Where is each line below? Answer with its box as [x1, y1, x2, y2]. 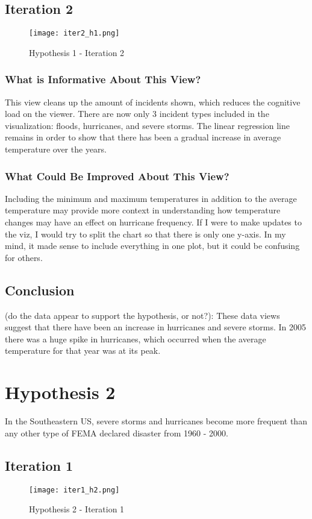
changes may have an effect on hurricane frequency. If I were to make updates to [5, 216, 302, 228]
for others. [5, 251, 43, 263]
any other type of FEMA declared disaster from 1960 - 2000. [5, 426, 228, 439]
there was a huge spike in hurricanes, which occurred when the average [5, 332, 266, 345]
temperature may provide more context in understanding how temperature [5, 204, 281, 216]
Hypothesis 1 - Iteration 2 [29, 46, 125, 58]
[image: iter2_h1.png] [29, 29, 120, 38]
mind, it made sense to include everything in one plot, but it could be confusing [5, 239, 300, 252]
